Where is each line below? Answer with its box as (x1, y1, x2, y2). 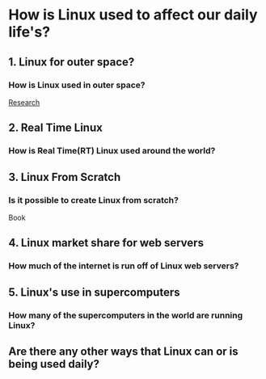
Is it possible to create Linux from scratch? (8, 194, 179, 205)
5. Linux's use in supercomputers (8, 285, 180, 299)
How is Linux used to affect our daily (8, 6, 258, 24)
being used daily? (8, 357, 99, 371)
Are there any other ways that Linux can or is (8, 344, 239, 358)
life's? (8, 23, 51, 41)
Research (8, 97, 40, 107)
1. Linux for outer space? (8, 55, 135, 69)
